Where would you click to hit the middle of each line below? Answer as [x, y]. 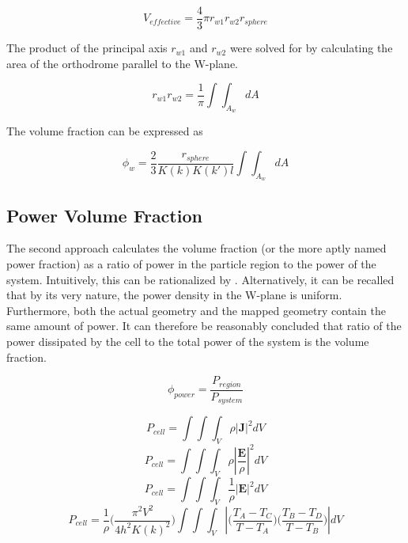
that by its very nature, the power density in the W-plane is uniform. [174, 295]
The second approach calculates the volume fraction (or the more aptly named [196, 248]
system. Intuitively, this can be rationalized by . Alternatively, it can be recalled [200, 279]
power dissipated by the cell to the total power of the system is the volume [188, 342]
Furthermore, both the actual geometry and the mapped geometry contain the [196, 310]
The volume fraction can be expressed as [105, 131]
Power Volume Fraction [104, 215]
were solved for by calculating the [311, 48]
